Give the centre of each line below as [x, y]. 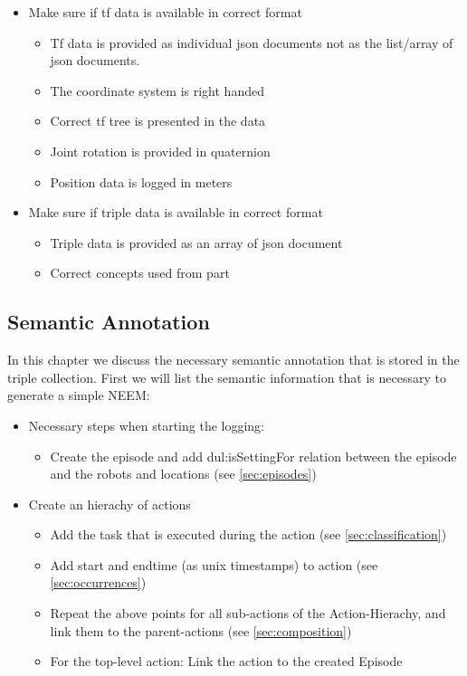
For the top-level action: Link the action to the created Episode [226, 661]
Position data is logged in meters [141, 181]
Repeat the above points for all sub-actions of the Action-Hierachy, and [248, 613]
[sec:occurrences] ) [98, 582]
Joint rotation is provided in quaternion [160, 151]
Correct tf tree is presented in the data [158, 121]
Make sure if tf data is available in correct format [165, 12]
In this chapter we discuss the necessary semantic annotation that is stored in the [233, 360]
